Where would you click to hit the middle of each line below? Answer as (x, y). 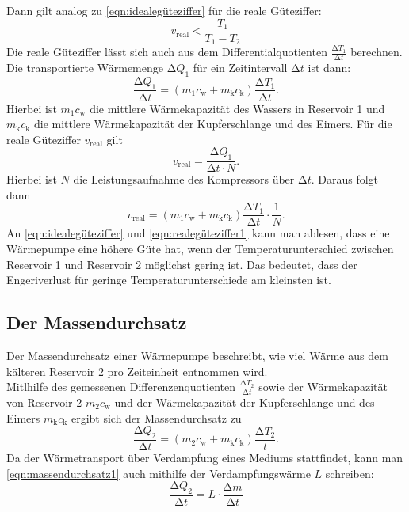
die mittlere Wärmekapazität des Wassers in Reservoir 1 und (237, 108)
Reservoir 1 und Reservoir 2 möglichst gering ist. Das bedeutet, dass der (182, 264)
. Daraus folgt (345, 179)
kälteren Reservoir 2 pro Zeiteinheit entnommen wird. (137, 371)
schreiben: (350, 473)
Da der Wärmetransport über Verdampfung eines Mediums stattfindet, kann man (205, 458)
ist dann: (329, 67)
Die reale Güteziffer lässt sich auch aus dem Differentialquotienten (167, 52)
